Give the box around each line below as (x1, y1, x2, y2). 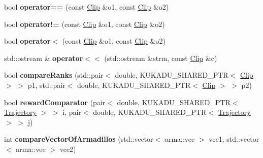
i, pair (62, 107, 81, 117)
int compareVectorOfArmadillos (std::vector (4, 134, 153, 144)
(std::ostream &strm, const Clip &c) (104, 52, 217, 63)
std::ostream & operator (4, 52, 83, 63)
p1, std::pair (27, 79, 65, 90)
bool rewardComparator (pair (4, 97, 106, 107)
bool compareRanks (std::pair (4, 70, 104, 80)
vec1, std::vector (209, 134, 259, 144)
